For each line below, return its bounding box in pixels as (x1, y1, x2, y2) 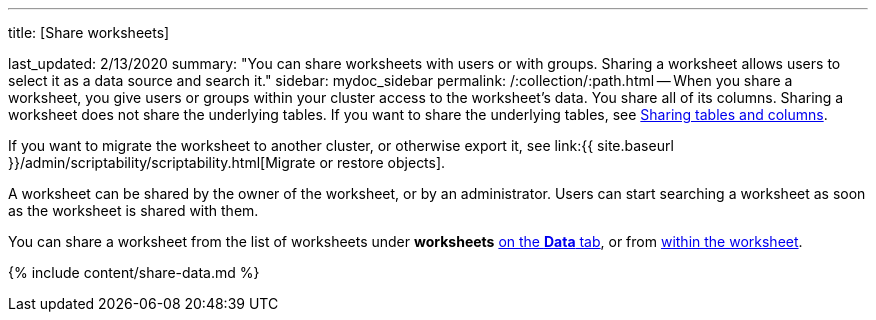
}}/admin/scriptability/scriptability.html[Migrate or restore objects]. (8, 154, 446, 171)
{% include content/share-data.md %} (8, 264, 260, 281)
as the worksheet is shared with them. (8, 202, 259, 219)
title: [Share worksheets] (8, 24, 170, 41)
